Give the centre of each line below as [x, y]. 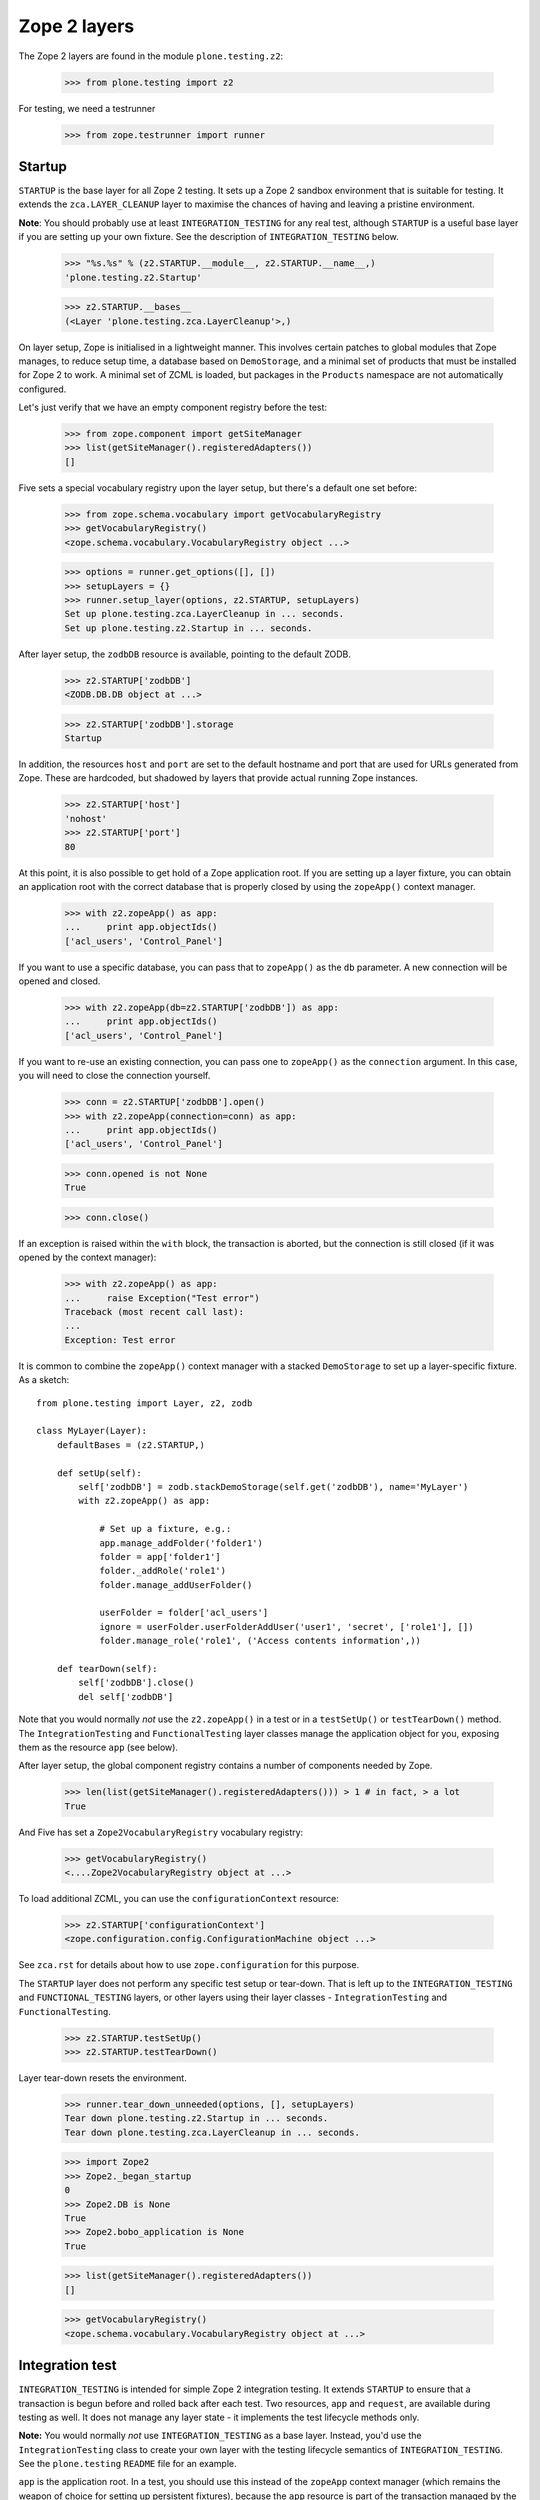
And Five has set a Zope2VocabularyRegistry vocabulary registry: [161, 1832]
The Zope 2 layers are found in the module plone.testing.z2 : [151, 56]
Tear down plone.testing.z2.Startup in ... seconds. [196, 2118]
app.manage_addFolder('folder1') [181, 1543]
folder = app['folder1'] [160, 1556]
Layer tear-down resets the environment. [102, 2078]
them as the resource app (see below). [98, 1747]
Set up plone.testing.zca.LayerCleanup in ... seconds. [204, 614]
